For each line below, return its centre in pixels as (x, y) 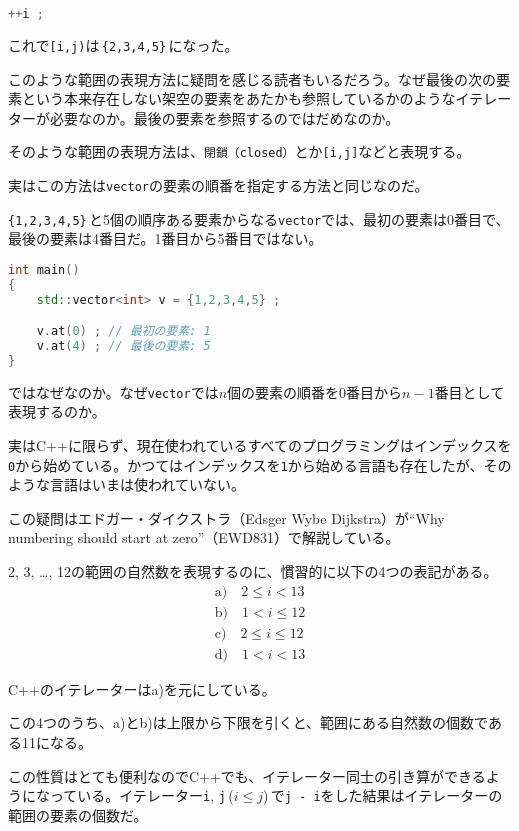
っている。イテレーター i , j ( (141, 795)
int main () (44, 269)
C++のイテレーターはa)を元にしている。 (142, 688)
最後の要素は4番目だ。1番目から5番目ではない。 (165, 238)
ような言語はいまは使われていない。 (126, 484)
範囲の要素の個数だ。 (78, 814)
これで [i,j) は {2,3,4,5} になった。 (123, 44)
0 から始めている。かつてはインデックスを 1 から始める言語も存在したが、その (260, 464)
